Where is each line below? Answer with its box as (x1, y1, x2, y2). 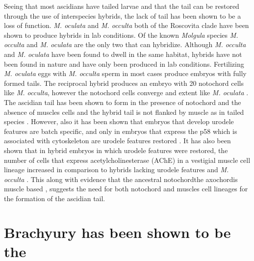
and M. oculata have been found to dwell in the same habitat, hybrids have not (4, 49, 242, 59)
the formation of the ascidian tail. (4, 193, 105, 203)
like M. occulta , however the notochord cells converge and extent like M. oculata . (4, 87, 249, 98)
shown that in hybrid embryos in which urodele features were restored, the (4, 145, 228, 155)
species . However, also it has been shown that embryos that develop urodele (4, 116, 234, 127)
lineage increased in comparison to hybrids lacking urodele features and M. (4, 164, 229, 175)
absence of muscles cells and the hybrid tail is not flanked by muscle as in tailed (4, 106, 244, 117)
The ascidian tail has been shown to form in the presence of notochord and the (4, 97, 241, 107)
